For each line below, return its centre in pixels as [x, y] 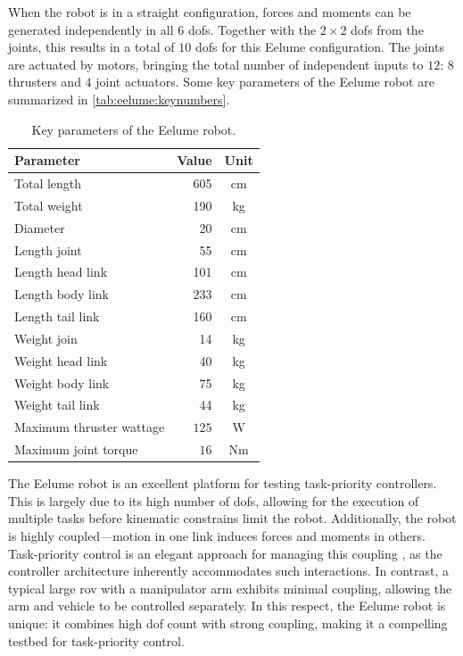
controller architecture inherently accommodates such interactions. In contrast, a [229, 571]
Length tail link [57, 316]
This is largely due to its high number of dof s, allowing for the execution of [214, 500]
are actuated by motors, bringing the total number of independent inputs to [216, 64]
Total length [48, 183]
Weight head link [61, 360]
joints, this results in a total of [91, 47]
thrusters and [45, 82]
